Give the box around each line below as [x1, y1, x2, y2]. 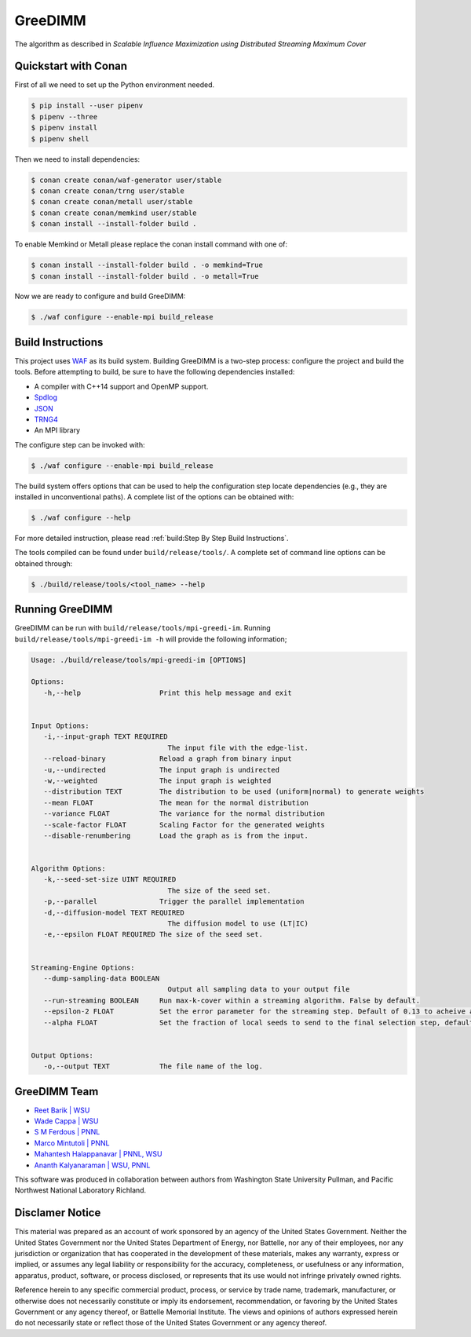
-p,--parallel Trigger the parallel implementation [43, 897, 305, 906]
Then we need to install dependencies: [14, 154, 141, 164]
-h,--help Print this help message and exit [43, 688, 292, 697]
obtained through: [14, 558, 73, 568]
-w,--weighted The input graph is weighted [43, 776, 272, 785]
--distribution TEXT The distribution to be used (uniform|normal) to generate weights [43, 787, 425, 796]
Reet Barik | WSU [34, 1105, 90, 1115]
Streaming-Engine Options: [31, 963, 135, 972]
